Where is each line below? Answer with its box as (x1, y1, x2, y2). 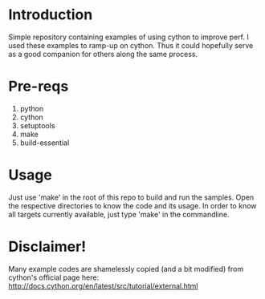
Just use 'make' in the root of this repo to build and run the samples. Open (8, 192, 255, 202)
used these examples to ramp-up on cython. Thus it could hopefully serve (8, 40, 254, 50)
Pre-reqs (8, 78, 69, 95)
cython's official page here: (8, 273, 99, 282)
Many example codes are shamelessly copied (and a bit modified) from (8, 264, 243, 273)
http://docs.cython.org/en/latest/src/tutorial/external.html (8, 281, 198, 290)
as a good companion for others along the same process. (8, 49, 198, 59)
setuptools (19, 120, 55, 130)
